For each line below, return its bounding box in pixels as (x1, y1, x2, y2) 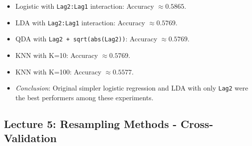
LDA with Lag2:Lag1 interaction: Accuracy (15, 17, 145, 27)
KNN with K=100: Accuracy (15, 66, 102, 76)
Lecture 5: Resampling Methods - (4, 116, 177, 131)
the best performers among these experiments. (15, 92, 154, 102)
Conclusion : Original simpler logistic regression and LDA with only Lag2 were (15, 83, 248, 93)
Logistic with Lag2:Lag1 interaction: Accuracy (15, 1, 154, 11)
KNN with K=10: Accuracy (15, 50, 98, 60)
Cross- (180, 116, 213, 131)
